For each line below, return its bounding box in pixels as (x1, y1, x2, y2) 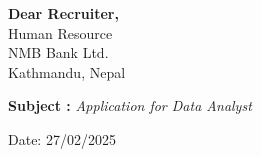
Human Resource (8, 22, 113, 43)
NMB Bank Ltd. (8, 42, 109, 63)
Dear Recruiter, (8, 3, 119, 23)
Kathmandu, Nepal (8, 61, 126, 82)
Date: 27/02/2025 (8, 128, 116, 149)
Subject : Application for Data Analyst (8, 95, 252, 116)
